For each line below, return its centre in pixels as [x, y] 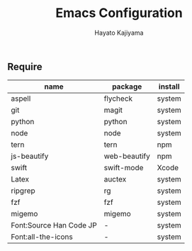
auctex [115, 179]
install [169, 87]
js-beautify [30, 156]
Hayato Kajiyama [119, 33]
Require [25, 66]
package [127, 87]
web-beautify [127, 156]
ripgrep [23, 191]
